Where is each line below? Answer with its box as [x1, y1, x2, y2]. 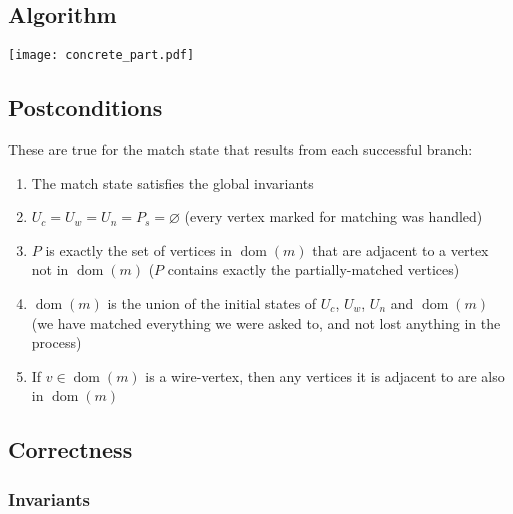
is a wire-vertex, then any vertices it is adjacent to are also [145, 365, 505, 386]
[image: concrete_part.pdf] [8, 48, 195, 63]
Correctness [8, 434, 133, 465]
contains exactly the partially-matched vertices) [167, 259, 460, 280]
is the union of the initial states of [107, 293, 317, 314]
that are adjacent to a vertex [312, 239, 489, 260]
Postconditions [8, 92, 163, 123]
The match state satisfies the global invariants [31, 172, 314, 193]
